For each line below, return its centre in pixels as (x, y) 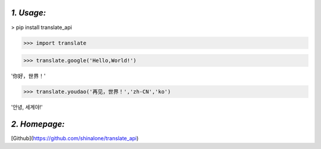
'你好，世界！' (28, 76)
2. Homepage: (38, 124)
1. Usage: (29, 13)
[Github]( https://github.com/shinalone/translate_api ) (75, 138)
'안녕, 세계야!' (27, 107)
